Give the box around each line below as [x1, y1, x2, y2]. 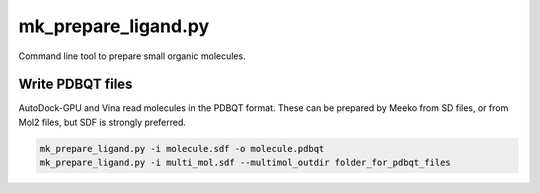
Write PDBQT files [18, 76, 133, 93]
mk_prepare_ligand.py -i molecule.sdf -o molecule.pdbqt [39, 143, 325, 154]
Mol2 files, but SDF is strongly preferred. [18, 116, 187, 128]
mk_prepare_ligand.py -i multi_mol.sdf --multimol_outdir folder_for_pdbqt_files [39, 157, 452, 169]
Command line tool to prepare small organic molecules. [18, 50, 246, 62]
